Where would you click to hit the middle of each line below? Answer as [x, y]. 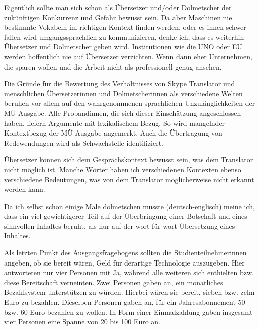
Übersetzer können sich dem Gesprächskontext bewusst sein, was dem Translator [129, 159]
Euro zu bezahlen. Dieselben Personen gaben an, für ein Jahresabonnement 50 [125, 302]
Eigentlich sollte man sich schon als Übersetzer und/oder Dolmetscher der [118, 7]
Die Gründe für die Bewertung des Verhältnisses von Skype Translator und [120, 83]
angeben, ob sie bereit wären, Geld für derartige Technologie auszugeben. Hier [124, 262]
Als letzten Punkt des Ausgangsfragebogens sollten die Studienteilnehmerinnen [125, 253]
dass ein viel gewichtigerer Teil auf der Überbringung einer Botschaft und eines [126, 216]
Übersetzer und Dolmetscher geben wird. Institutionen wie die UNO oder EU [123, 47]
